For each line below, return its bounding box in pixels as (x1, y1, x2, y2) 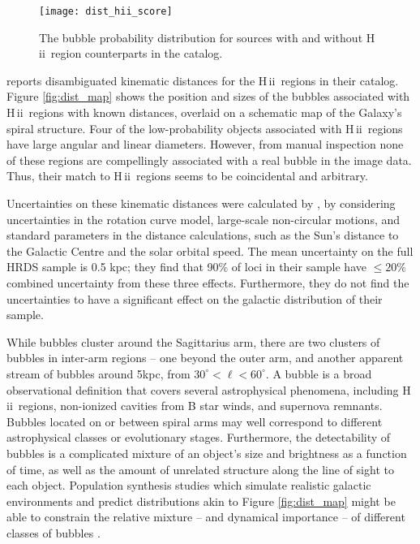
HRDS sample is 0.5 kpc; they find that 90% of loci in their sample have (6, 258, 366, 275)
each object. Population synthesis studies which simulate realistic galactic (6, 477, 371, 494)
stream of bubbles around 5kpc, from (6, 365, 191, 382)
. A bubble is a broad (265, 365, 372, 382)
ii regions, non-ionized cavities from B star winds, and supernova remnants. (6, 397, 383, 414)
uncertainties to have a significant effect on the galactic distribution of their (6, 290, 383, 307)
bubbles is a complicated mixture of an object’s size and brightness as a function (6, 444, 407, 461)
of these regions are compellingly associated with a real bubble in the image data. (6, 151, 412, 168)
